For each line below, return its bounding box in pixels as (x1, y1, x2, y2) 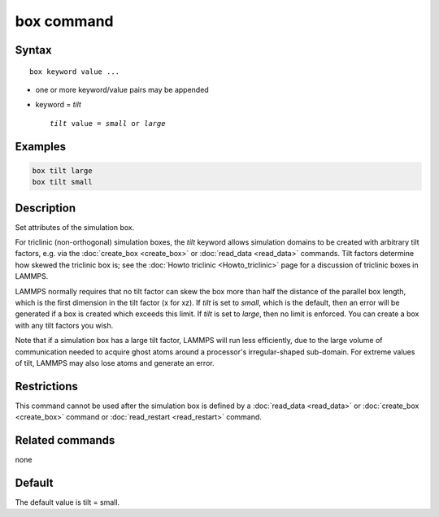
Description (15, 201, 76, 215)
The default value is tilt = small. (15, 497, 120, 507)
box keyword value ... (29, 67, 120, 76)
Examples (15, 139, 67, 154)
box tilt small (32, 177, 93, 187)
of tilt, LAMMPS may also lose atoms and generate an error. (15, 358, 215, 367)
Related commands (15, 433, 115, 447)
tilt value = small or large (50, 119, 166, 128)
